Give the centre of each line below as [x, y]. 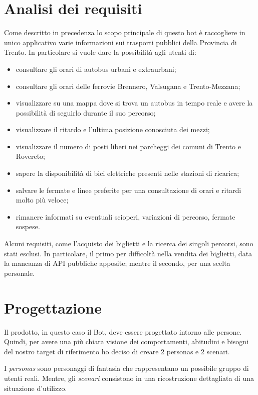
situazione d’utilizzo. [36, 388]
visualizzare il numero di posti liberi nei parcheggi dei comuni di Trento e [128, 146]
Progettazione [53, 307]
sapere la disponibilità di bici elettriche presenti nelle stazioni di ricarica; [127, 173]
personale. [20, 273]
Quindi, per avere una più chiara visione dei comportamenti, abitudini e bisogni [126, 341]
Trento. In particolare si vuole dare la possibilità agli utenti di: [100, 52]
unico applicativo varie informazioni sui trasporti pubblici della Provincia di [120, 42]
